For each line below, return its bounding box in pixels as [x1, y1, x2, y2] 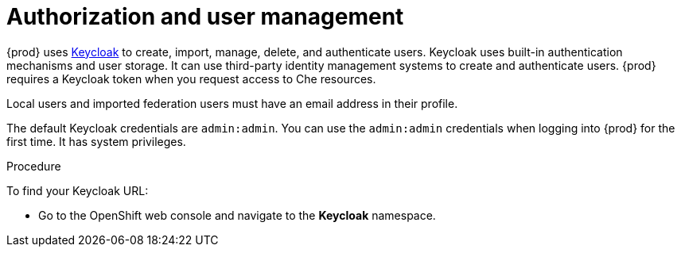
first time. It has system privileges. [6, 134, 186, 148]
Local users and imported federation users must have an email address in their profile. [6, 96, 458, 110]
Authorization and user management [6, 3, 404, 30]
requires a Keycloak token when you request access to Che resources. [6, 71, 376, 86]
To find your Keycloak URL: [6, 183, 149, 197]
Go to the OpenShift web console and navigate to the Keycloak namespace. [38, 208, 436, 222]
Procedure [6, 159, 61, 173]
